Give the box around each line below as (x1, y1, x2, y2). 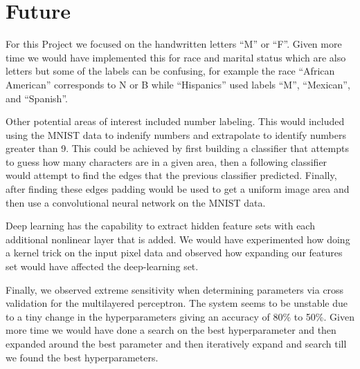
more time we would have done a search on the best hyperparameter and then (6, 323, 336, 337)
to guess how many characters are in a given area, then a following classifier (6, 154, 327, 169)
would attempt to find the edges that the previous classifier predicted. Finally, (6, 168, 337, 182)
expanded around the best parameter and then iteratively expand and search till (6, 337, 347, 350)
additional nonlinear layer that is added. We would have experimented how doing (6, 231, 350, 246)
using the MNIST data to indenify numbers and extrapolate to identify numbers (6, 127, 346, 142)
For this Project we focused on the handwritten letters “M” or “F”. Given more (6, 37, 342, 51)
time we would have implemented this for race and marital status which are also (6, 50, 346, 64)
